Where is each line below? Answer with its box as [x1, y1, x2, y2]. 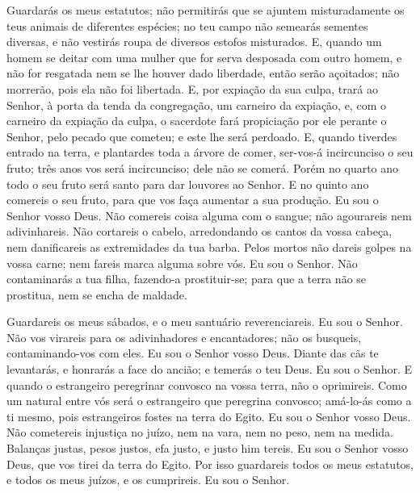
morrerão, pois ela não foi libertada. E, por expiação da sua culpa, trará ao [6, 80, 378, 97]
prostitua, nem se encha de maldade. [6, 286, 187, 303]
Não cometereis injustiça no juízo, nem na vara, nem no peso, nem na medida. [6, 424, 393, 441]
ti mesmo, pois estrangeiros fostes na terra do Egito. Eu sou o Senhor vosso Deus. [6, 407, 411, 424]
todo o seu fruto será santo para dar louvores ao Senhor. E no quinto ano [6, 175, 369, 192]
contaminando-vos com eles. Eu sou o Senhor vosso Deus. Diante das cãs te [6, 345, 379, 361]
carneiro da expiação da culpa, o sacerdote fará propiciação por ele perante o [6, 112, 387, 129]
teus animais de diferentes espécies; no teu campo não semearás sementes [6, 17, 368, 34]
